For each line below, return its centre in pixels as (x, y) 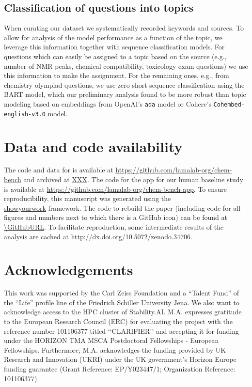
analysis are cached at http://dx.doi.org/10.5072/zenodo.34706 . (98, 236)
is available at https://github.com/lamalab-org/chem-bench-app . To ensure (115, 189)
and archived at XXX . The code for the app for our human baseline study (133, 179)
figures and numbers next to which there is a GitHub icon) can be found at (116, 217)
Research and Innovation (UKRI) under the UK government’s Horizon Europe (120, 359)
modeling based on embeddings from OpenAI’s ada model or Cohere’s (108, 103)
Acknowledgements (69, 270)
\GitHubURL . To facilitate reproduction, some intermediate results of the (114, 226)
